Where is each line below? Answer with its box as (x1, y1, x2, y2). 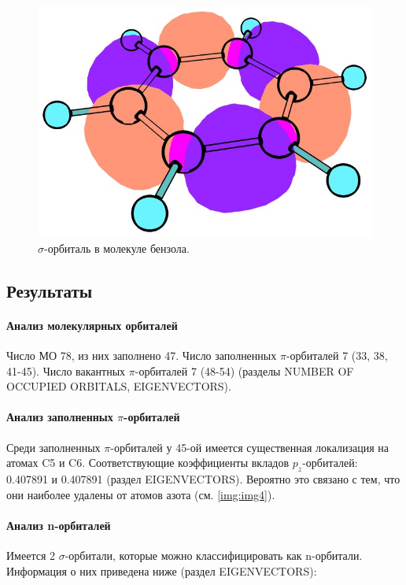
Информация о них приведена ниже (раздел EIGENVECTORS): (6, 562, 317, 579)
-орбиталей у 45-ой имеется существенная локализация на (110, 439, 389, 455)
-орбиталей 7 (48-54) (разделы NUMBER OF (135, 362, 354, 379)
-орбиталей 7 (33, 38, (286, 347, 388, 364)
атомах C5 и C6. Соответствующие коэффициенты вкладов (6, 454, 290, 471)
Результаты (6, 278, 93, 302)
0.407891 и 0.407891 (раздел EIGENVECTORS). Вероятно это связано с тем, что (6, 471, 400, 487)
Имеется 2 (6, 547, 56, 564)
